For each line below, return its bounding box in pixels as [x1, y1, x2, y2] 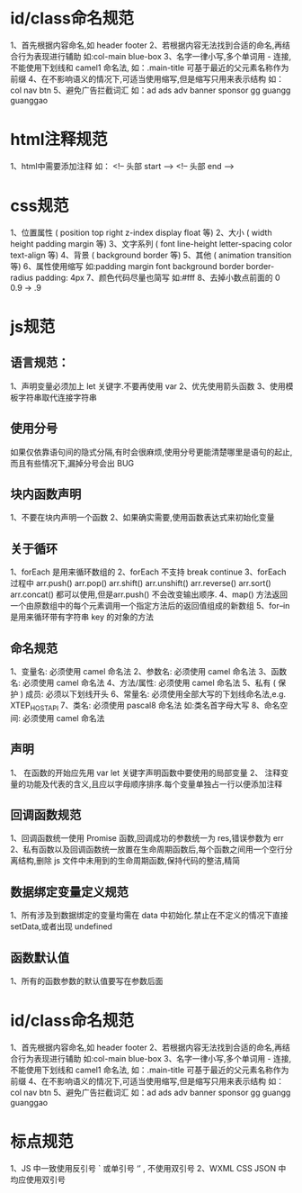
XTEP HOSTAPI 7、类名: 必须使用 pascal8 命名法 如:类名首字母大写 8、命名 [10, 700, 280, 712]
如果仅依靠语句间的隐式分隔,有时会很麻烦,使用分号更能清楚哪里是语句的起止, [10, 447, 293, 457]
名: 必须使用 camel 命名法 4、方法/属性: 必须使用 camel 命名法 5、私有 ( [10, 677, 277, 689]
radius [10, 272, 34, 283]
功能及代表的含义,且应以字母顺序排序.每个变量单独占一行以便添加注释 [25, 778, 283, 789]
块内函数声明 [10, 487, 82, 502]
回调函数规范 [10, 808, 82, 823]
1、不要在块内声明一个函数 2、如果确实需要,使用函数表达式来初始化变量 [10, 512, 275, 523]
